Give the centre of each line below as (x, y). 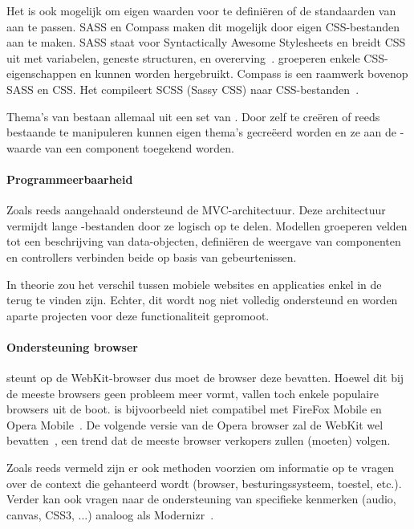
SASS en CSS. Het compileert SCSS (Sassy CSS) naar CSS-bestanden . (183, 89)
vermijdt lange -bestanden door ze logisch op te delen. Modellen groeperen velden (207, 225)
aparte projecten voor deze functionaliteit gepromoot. (138, 315)
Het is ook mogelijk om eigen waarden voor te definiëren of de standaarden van (201, 10)
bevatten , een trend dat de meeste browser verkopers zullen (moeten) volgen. (199, 440)
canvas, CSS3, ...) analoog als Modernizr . (110, 514)
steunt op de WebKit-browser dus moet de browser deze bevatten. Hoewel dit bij (205, 378)
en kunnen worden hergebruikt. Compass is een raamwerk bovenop (244, 73)
